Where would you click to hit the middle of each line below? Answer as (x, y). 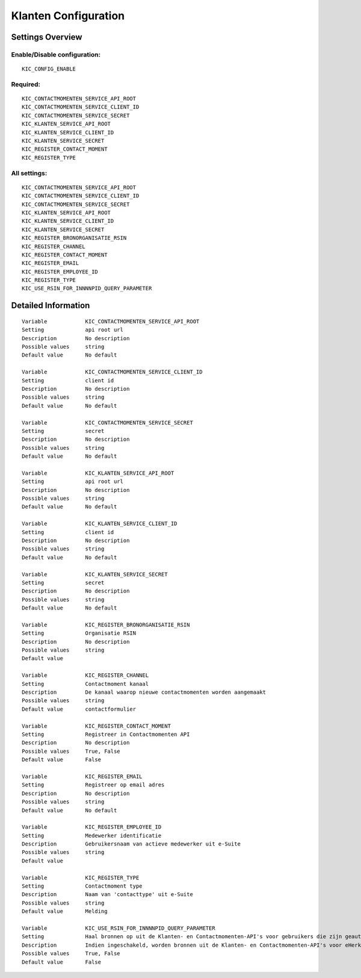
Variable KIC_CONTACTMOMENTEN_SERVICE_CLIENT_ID (112, 372)
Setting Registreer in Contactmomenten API (106, 734)
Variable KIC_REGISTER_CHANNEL (85, 675)
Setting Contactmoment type (82, 886)
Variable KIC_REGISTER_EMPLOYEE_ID (92, 827)
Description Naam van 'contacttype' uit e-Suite (108, 895)
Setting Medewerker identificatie (92, 835)
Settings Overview (47, 37)
